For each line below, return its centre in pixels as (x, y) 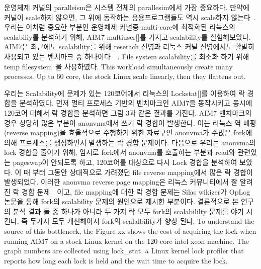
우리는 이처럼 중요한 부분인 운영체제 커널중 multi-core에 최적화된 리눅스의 (120, 27)
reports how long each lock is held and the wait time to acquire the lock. (116, 260)
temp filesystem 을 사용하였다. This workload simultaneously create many (118, 66)
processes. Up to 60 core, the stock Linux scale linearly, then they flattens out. (125, 76)
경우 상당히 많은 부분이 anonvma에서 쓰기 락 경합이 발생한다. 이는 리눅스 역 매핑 (130, 122)
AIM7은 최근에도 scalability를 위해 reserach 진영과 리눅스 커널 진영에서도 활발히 (129, 47)
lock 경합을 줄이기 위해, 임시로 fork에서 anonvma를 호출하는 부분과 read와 (120, 152)
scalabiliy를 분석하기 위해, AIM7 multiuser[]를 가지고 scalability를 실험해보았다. (127, 36)
